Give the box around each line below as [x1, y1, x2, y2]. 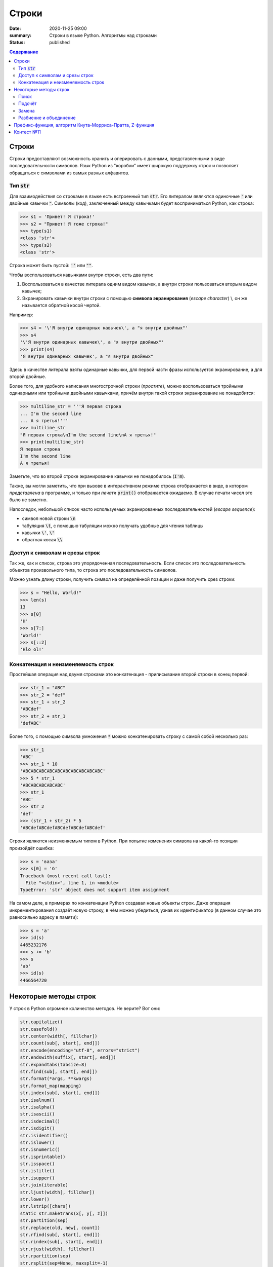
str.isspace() [20, 1161, 55, 1167]
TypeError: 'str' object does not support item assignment [20, 887, 169, 893]
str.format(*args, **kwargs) [20, 1076, 93, 1082]
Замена [18, 107, 35, 114]
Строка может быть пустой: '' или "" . [9, 263, 93, 269]
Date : [9, 25, 21, 31]
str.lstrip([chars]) [20, 1204, 71, 1209]
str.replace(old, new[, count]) [20, 1224, 101, 1231]
